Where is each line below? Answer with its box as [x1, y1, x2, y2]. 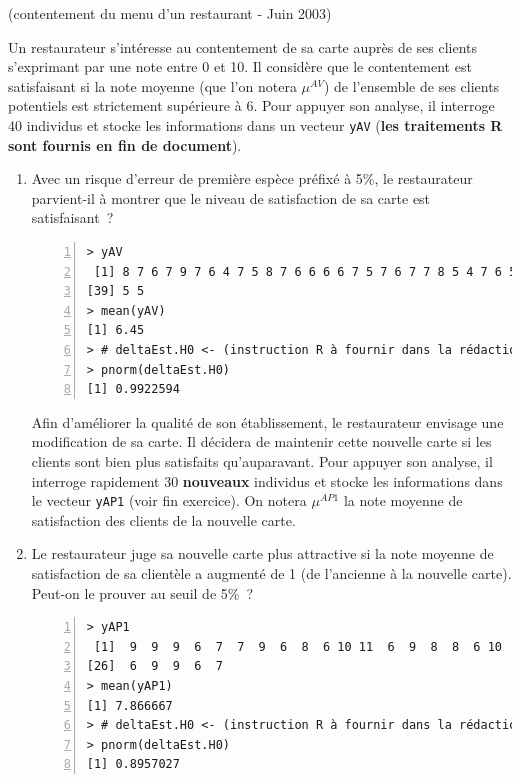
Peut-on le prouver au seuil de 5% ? [31, 582, 254, 603]
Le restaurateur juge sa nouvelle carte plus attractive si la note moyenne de [31, 543, 494, 564]
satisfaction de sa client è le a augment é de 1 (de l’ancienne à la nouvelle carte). [31, 562, 512, 583]
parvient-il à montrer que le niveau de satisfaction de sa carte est [31, 187, 431, 208]
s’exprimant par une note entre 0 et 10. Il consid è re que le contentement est [8, 56, 472, 77]
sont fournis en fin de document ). [8, 134, 242, 155]
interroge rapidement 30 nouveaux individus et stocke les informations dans [31, 470, 503, 491]
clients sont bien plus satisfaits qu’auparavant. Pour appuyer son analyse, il [31, 450, 493, 471]
